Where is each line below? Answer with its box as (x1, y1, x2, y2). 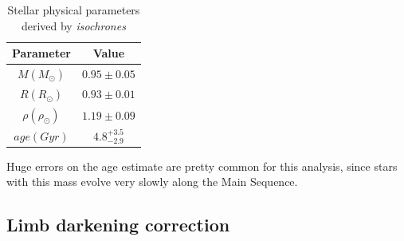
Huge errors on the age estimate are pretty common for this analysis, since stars (6, 157, 398, 174)
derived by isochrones (21, 17, 126, 34)
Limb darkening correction (6, 212, 230, 237)
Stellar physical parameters (7, 2, 140, 18)
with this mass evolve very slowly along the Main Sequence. (6, 173, 298, 190)
